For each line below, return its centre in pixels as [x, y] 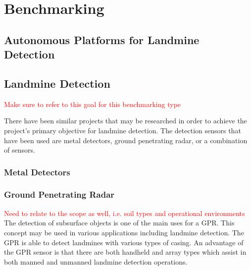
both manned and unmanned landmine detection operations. [96, 261]
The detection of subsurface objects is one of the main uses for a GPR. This [119, 223]
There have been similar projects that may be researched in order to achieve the [125, 121]
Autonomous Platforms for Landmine [102, 39]
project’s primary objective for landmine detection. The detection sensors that [123, 130]
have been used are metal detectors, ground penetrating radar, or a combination [126, 140]
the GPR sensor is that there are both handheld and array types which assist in [125, 252]
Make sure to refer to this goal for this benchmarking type [93, 104]
